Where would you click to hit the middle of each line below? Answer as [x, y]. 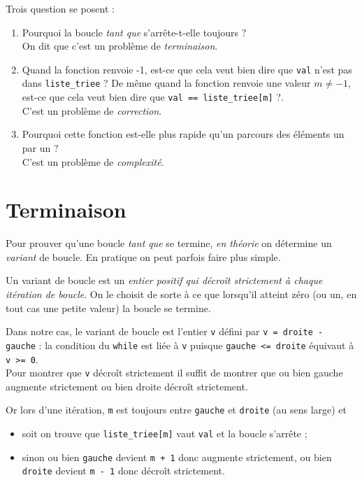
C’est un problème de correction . [92, 110]
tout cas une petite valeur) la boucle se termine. [108, 308]
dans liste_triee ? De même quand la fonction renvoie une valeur [166, 83]
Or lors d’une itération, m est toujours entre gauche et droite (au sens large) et [176, 410]
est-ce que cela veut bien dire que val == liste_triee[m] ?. [153, 97]
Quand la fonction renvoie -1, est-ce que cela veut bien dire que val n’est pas [187, 69]
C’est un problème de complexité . [93, 161]
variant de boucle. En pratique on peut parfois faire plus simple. [143, 256]
